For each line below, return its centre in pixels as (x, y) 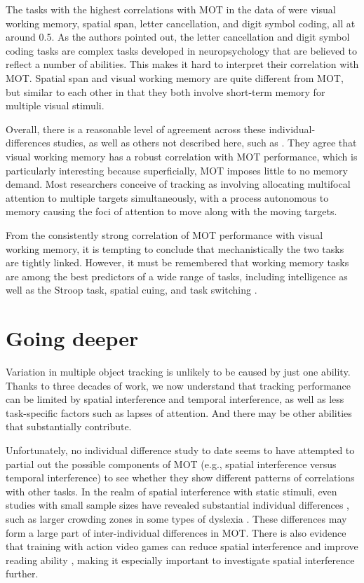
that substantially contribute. (69, 426)
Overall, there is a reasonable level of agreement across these (136, 129)
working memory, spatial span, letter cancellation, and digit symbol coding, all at (181, 23)
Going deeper (72, 338)
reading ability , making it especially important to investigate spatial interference (180, 560)
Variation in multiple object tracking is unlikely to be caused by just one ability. (178, 371)
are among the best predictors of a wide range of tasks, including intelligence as (177, 276)
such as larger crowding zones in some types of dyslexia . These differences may (176, 518)
